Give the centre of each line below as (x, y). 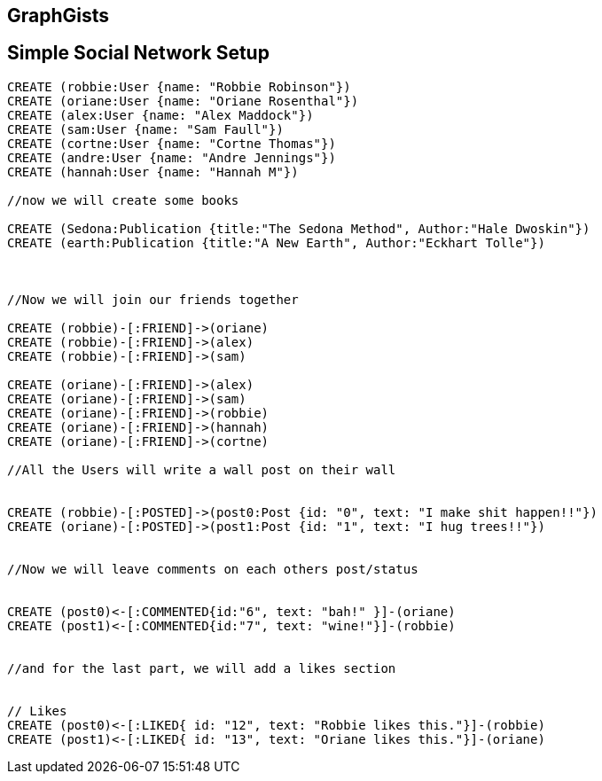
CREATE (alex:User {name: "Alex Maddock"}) (160, 115)
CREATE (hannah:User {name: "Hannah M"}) (153, 172)
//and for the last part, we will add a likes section (202, 668)
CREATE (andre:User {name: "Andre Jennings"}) (172, 157)
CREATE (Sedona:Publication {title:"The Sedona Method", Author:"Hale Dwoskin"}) (299, 228)
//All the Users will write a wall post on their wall (202, 469)
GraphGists (59, 16)
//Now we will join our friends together (153, 299)
